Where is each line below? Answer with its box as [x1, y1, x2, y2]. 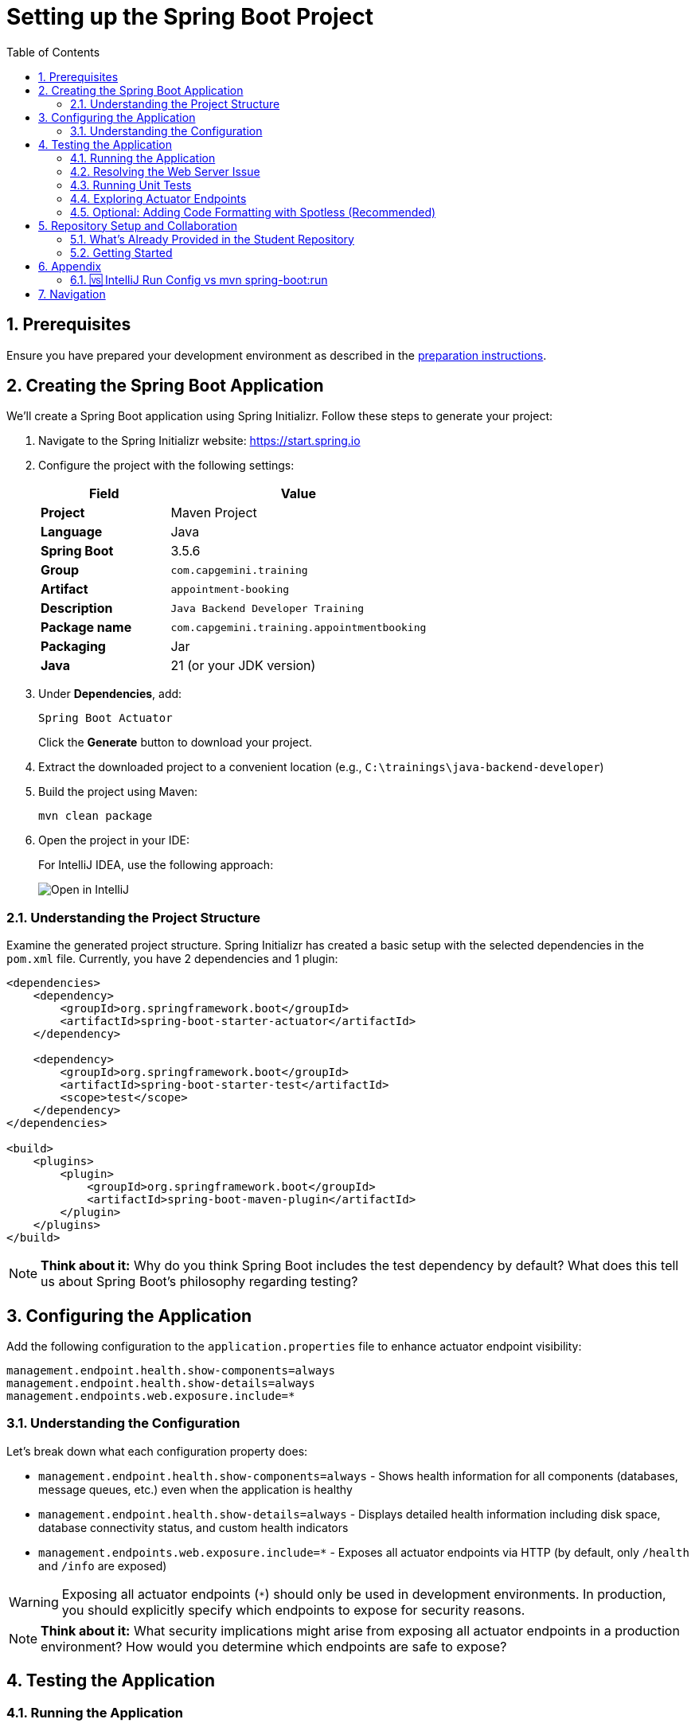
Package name [41, 619, 132, 636]
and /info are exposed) [38, 1558, 167, 1573]
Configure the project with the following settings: [38, 458, 295, 473]
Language [41, 524, 103, 540]
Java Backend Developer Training [170, 602, 365, 614]
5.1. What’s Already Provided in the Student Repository [70, 232, 354, 246]
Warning [9, 1593, 59, 1610]
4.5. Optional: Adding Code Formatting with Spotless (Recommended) [70, 205, 436, 219]
